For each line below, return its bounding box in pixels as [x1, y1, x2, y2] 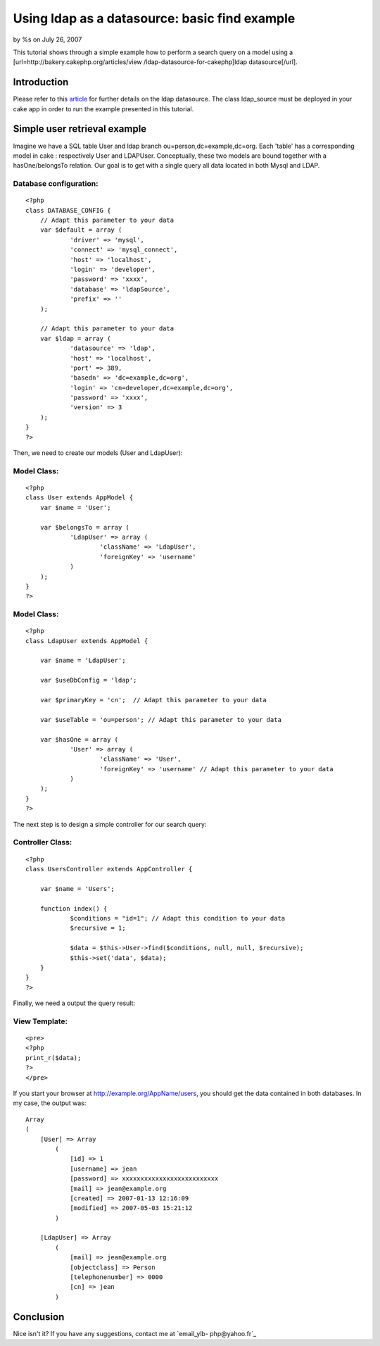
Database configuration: [13, 179, 99, 189]
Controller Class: [13, 837, 72, 847]
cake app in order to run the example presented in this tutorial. [13, 104, 194, 113]
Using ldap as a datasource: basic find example [13, 11, 296, 26]
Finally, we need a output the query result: [13, 999, 136, 1007]
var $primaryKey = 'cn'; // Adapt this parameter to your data [39, 696, 267, 704]
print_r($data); [25, 1054, 82, 1061]
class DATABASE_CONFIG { [25, 206, 111, 214]
